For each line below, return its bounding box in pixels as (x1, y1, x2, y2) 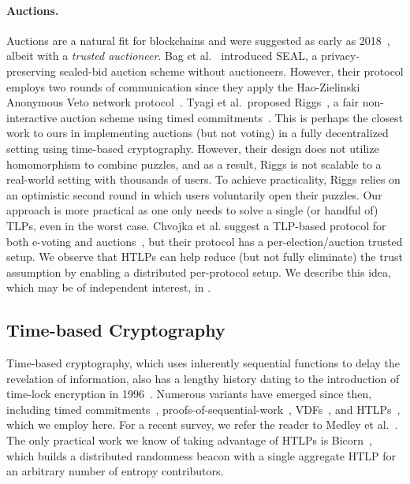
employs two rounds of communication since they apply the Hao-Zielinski (6, 78, 360, 95)
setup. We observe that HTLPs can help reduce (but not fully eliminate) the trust (6, 248, 403, 265)
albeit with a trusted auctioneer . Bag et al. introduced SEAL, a (6, 47, 318, 64)
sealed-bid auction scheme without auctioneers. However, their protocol (59, 62, 404, 79)
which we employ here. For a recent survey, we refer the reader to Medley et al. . (6, 416, 398, 433)
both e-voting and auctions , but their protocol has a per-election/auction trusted (6, 233, 403, 249)
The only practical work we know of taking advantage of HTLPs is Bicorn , (6, 432, 373, 449)
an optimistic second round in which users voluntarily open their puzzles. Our (6, 186, 382, 203)
